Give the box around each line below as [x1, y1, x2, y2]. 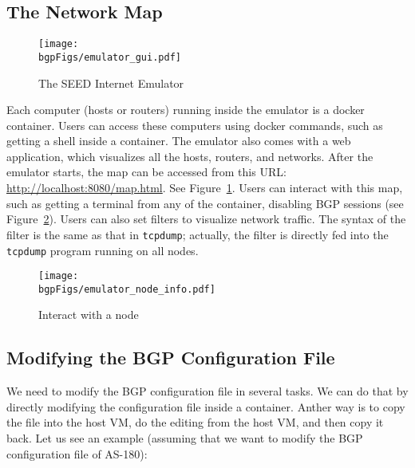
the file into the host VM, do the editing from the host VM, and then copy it [6, 414, 384, 431]
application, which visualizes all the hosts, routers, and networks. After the [6, 147, 373, 164]
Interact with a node [38, 306, 139, 323]
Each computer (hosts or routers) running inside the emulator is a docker [6, 101, 365, 118]
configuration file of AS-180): [6, 445, 148, 462]
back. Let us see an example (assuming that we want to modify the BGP [6, 430, 363, 446]
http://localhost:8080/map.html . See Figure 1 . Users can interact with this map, [6, 179, 403, 196]
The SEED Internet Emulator [38, 74, 184, 91]
